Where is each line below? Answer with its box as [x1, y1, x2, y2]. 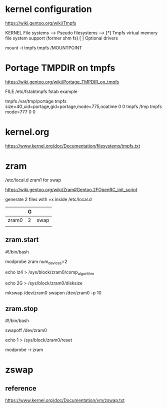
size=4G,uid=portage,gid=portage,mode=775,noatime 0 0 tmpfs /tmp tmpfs [5, 103, 162, 109]
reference [5, 384, 36, 392]
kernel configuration [5, 3, 92, 15]
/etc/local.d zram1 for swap [5, 176, 61, 183]
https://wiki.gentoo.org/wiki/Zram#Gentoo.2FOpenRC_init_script [5, 186, 137, 192]
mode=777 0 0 [5, 108, 36, 114]
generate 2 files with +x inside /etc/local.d [5, 196, 92, 202]
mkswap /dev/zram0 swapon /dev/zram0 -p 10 [5, 290, 101, 296]
